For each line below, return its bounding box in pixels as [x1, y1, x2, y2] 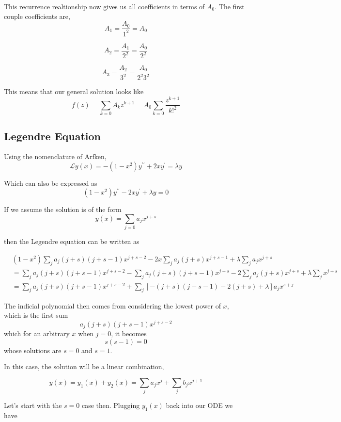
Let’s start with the [4, 400, 62, 410]
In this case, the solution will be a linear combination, [4, 361, 164, 372]
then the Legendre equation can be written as [4, 236, 139, 246]
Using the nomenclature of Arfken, [4, 151, 107, 162]
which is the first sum [4, 310, 68, 320]
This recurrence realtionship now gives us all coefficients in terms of [4, 1, 205, 11]
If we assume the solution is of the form [4, 204, 122, 214]
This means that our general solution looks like [4, 86, 144, 97]
